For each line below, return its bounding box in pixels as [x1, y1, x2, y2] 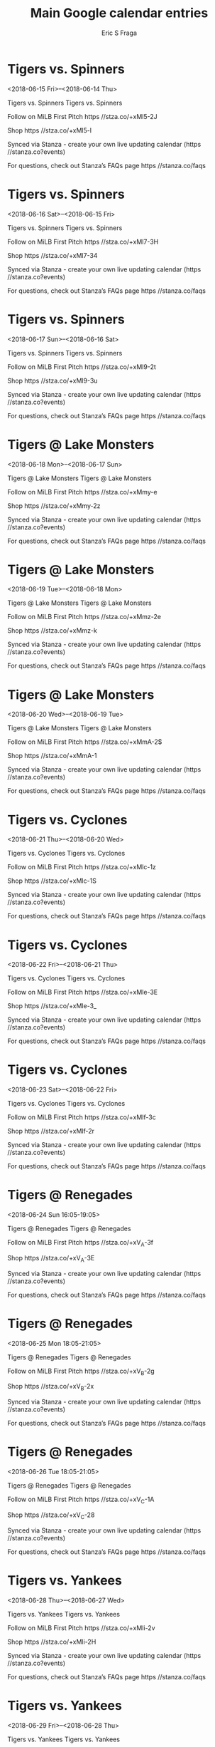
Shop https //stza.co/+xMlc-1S [7, 876, 97, 885]
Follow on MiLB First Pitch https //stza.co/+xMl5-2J [7, 112, 158, 120]
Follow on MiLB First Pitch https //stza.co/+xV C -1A [7, 1495, 155, 1505]
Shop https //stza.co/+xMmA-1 [7, 752, 97, 760]
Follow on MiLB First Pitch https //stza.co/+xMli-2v [7, 1623, 155, 1632]
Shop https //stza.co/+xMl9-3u [7, 376, 98, 385]
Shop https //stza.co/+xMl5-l [7, 126, 92, 135]
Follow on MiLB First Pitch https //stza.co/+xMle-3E [7, 988, 158, 997]
